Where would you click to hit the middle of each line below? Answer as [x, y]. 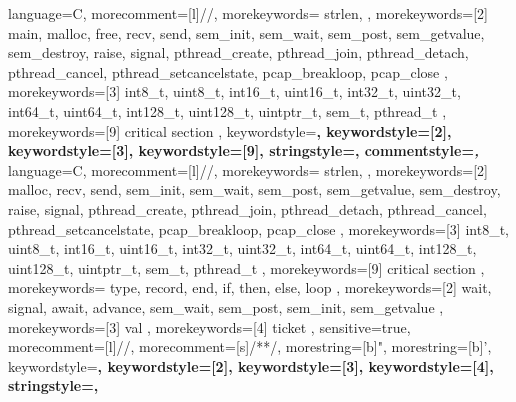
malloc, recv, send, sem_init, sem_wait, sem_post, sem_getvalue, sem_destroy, [254, 189]
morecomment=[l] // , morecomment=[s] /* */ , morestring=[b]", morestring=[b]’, [250, 346]
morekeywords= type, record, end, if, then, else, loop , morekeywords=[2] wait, [250, 287]
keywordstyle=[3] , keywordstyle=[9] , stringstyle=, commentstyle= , [243, 150]
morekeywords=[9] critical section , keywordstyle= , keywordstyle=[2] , [230, 130]
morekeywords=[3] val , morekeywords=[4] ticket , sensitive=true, [209, 326]
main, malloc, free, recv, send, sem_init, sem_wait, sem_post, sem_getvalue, [246, 32]
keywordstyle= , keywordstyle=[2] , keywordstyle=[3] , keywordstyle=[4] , [251, 365]
